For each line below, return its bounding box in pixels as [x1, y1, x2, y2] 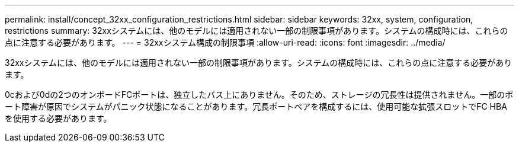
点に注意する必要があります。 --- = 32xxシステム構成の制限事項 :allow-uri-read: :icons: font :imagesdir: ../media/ [5, 37, 446, 47]
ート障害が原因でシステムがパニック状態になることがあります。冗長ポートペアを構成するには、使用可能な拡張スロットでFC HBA [5, 101, 507, 111]
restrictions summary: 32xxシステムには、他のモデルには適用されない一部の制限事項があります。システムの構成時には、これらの [5, 25, 508, 36]
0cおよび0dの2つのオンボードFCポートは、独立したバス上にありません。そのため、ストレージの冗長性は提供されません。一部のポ [5, 90, 514, 100]
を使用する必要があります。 [5, 113, 112, 123]
